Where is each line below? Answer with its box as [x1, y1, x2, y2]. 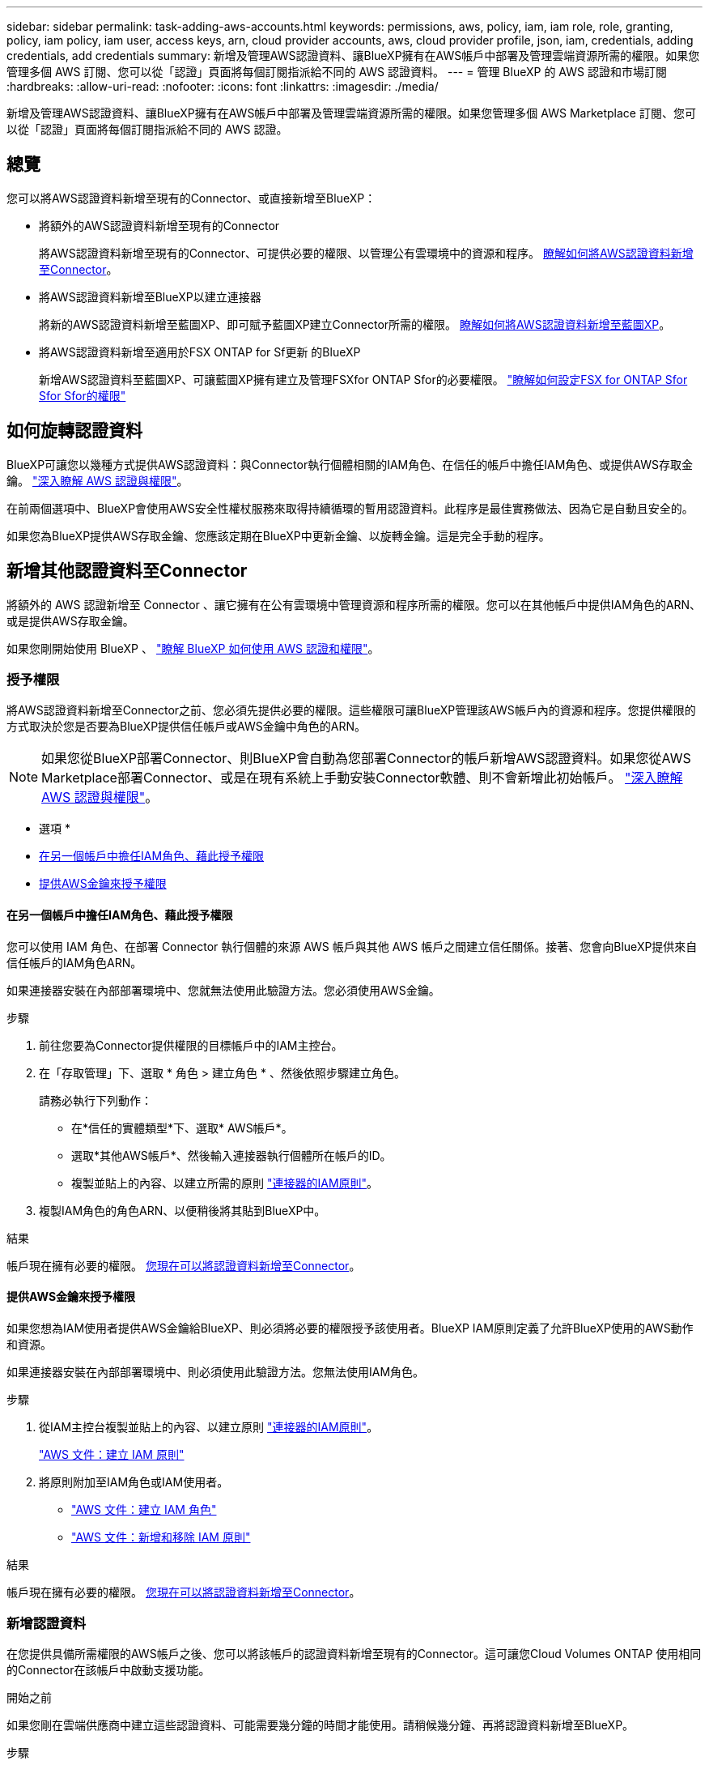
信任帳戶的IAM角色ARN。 [6, 955, 142, 970]
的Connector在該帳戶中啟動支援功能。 [6, 1663, 210, 1678]
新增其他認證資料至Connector [6, 561, 248, 582]
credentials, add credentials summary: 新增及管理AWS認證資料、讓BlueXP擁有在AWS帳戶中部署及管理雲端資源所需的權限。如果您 [6, 49, 700, 62]
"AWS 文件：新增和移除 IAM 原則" [71, 1529, 251, 1544]
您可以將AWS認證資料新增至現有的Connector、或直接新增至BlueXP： [6, 190, 376, 205]
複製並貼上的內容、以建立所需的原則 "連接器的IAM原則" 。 [71, 1175, 379, 1190]
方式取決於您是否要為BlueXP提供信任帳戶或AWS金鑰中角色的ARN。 [6, 719, 366, 734]
